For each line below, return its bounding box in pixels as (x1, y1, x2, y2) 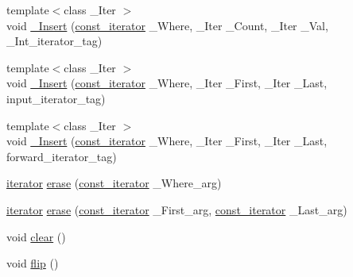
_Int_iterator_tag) (6, 33, 103, 49)
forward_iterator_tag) (6, 148, 117, 164)
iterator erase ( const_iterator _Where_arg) (6, 175, 222, 191)
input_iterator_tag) (6, 90, 106, 106)
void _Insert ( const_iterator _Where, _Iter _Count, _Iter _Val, (6, 17, 328, 33)
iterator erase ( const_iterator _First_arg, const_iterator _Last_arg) (6, 201, 347, 217)
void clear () (6, 228, 66, 244)
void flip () (6, 255, 59, 271)
